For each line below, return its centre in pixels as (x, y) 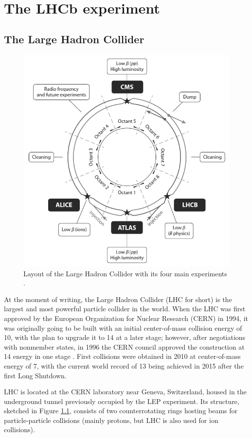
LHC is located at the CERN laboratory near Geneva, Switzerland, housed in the (125, 392)
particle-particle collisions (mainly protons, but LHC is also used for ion (111, 420)
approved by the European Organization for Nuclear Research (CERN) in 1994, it (126, 318)
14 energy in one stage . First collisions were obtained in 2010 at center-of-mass (122, 356)
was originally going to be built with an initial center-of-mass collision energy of (123, 328)
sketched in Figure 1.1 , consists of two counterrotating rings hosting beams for (121, 411)
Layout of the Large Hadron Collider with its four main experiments (125, 273)
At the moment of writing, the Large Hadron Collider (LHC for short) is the (118, 299)
